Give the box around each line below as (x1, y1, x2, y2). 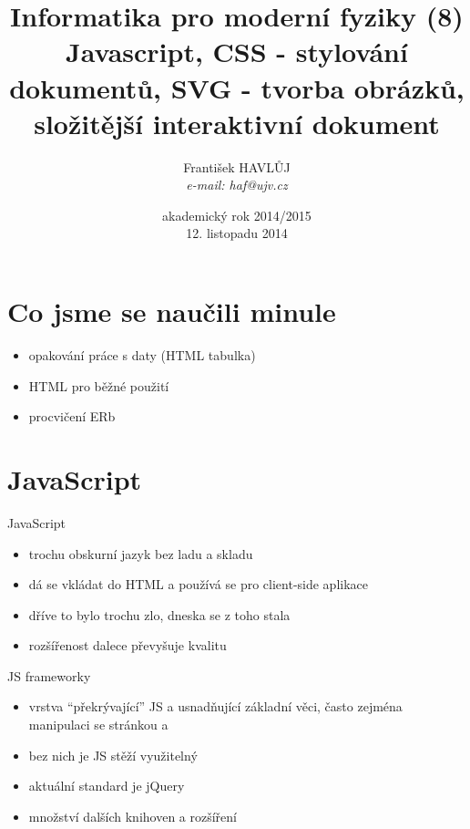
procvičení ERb (28, 407, 116, 426)
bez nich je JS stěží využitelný (28, 745, 198, 764)
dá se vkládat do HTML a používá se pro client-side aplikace (28, 575, 369, 594)
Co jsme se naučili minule (7, 293, 336, 330)
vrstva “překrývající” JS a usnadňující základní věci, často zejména (28, 697, 403, 716)
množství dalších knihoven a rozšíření (28, 806, 237, 825)
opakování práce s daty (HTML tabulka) (28, 346, 256, 364)
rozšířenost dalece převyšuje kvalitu (28, 636, 227, 655)
